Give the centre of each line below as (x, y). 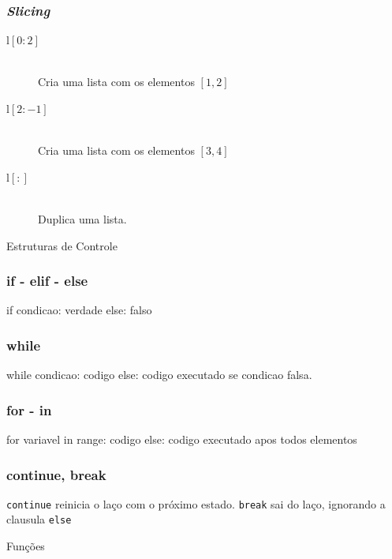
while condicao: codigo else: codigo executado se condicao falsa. (159, 375)
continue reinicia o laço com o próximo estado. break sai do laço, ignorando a (196, 503)
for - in (29, 409)
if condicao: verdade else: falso (79, 310)
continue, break (56, 474)
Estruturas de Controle (62, 245)
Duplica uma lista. (82, 218)
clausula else (39, 519)
